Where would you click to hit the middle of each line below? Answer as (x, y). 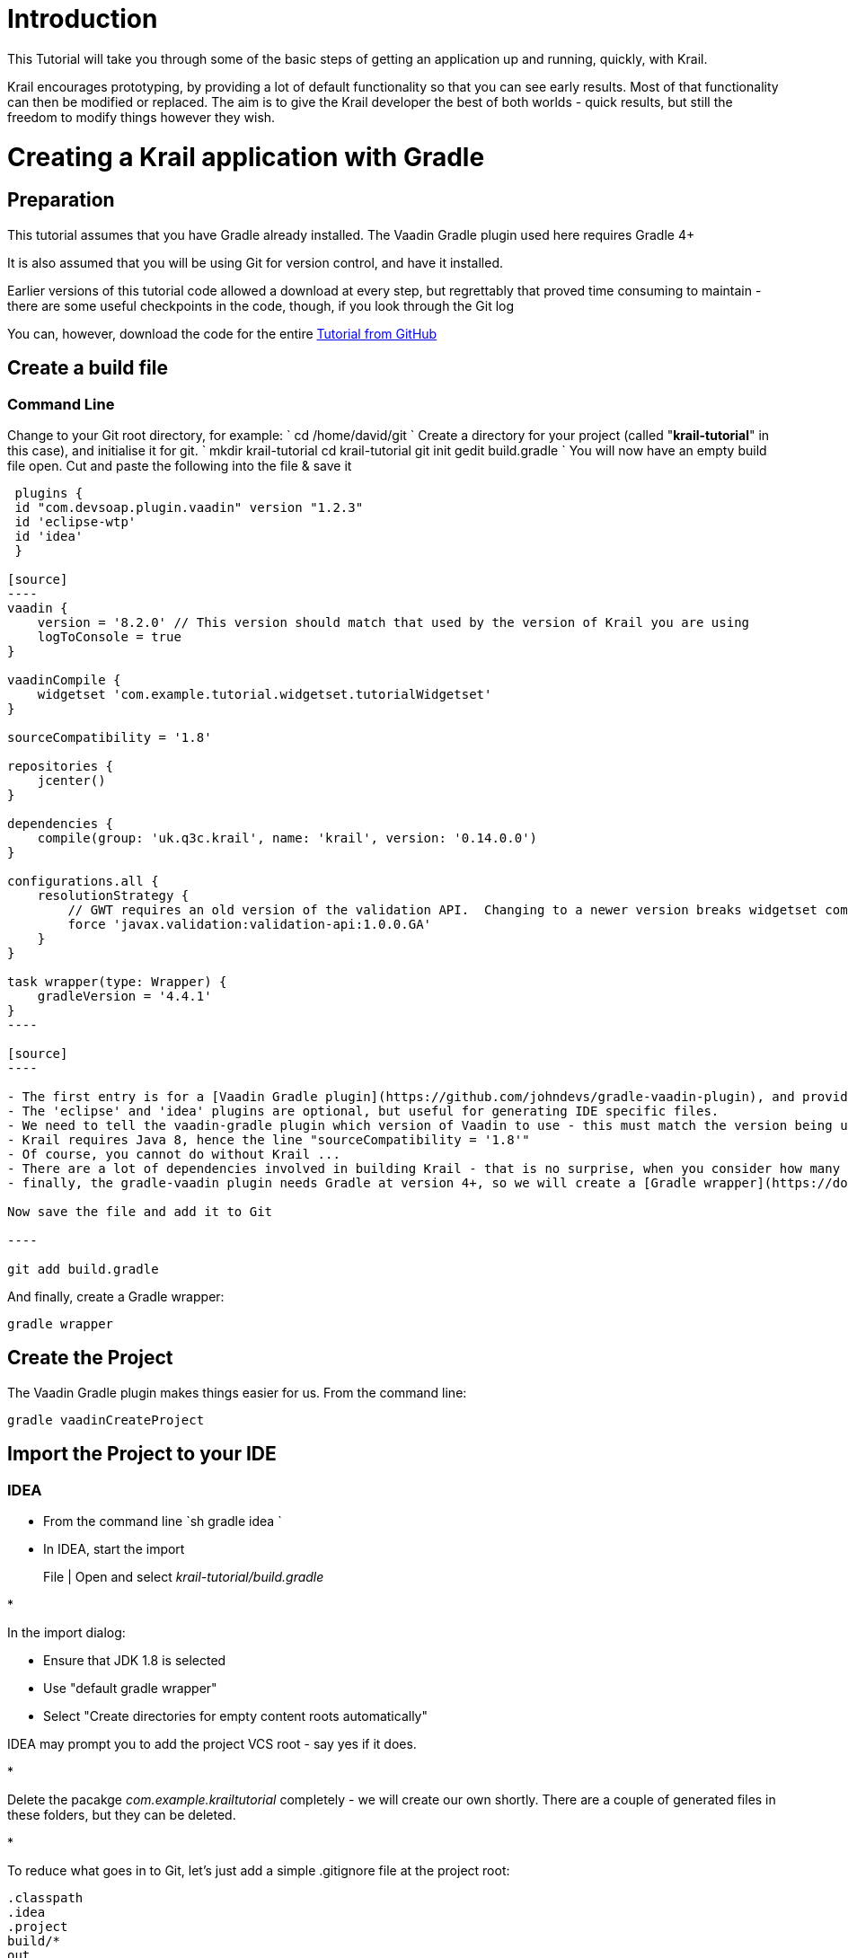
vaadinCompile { (64, 679)
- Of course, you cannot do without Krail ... (174, 1154)
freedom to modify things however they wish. (141, 117)
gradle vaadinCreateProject (106, 1420)
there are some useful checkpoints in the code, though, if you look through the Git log (261, 305)
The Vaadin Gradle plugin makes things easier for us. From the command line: (237, 1392)
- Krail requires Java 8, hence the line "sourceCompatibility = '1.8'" (269, 1139)
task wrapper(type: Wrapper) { (117, 981)
